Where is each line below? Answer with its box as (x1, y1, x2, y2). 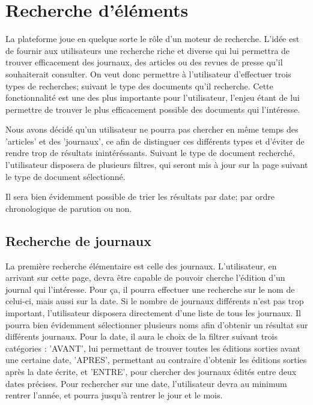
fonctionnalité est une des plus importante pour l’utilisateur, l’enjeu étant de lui (5, 91, 300, 104)
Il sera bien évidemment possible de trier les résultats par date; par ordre (5, 190, 275, 203)
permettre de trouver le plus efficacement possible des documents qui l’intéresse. (5, 103, 300, 115)
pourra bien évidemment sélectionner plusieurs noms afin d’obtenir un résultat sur (5, 318, 308, 331)
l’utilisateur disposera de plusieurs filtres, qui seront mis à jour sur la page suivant (5, 158, 308, 171)
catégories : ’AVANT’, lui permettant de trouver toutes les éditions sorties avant (5, 341, 301, 354)
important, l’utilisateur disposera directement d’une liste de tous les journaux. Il (5, 307, 301, 319)
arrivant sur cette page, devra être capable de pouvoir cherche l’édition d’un (5, 271, 285, 284)
